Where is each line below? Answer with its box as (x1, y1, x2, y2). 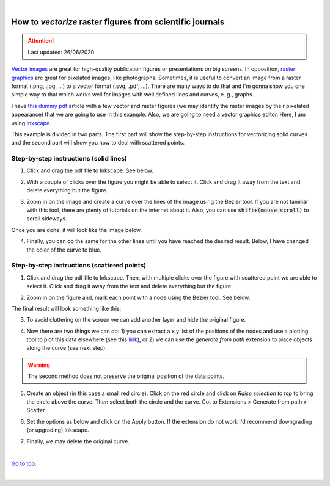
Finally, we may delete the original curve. (26, 437, 130, 445)
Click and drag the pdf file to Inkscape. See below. (26, 167, 154, 174)
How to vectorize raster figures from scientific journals (11, 16, 225, 27)
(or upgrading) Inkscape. (26, 426, 89, 433)
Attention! (28, 37, 54, 45)
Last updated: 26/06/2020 (28, 48, 95, 56)
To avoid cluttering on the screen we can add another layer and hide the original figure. (26, 316, 246, 324)
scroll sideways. (26, 215, 67, 222)
